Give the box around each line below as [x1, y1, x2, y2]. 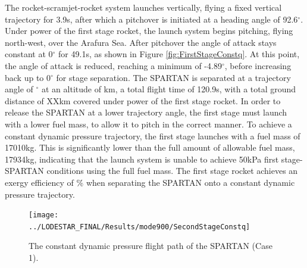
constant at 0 [5, 48, 53, 60]
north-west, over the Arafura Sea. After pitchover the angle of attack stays [5, 36, 277, 48]
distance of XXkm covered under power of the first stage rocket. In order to [5, 94, 281, 107]
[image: [29, 211, 59, 220]
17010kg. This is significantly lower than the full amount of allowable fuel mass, [5, 141, 295, 154]
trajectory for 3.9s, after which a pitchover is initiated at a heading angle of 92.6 [5, 13, 298, 25]
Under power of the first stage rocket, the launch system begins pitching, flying [5, 24, 293, 37]
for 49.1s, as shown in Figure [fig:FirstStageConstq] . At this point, [58, 48, 300, 60]
